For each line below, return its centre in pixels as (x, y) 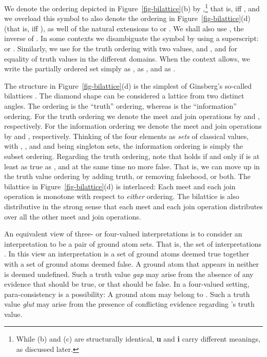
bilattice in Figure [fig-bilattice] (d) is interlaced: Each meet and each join (120, 186)
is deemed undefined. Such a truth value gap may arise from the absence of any (129, 274)
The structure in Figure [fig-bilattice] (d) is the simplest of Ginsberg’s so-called (128, 85)
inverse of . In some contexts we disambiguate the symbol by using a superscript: (131, 38)
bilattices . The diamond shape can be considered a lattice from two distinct (124, 96)
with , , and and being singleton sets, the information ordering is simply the (124, 146)
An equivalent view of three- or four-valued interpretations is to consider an (123, 234)
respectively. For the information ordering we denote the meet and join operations (133, 126)
